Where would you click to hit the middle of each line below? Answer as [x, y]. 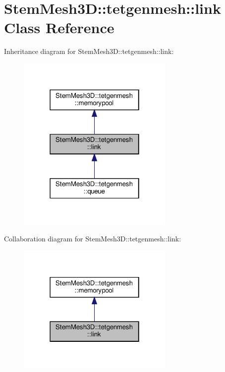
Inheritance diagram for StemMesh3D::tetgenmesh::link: [89, 51]
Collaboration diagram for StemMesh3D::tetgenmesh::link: [93, 239]
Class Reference [59, 27]
